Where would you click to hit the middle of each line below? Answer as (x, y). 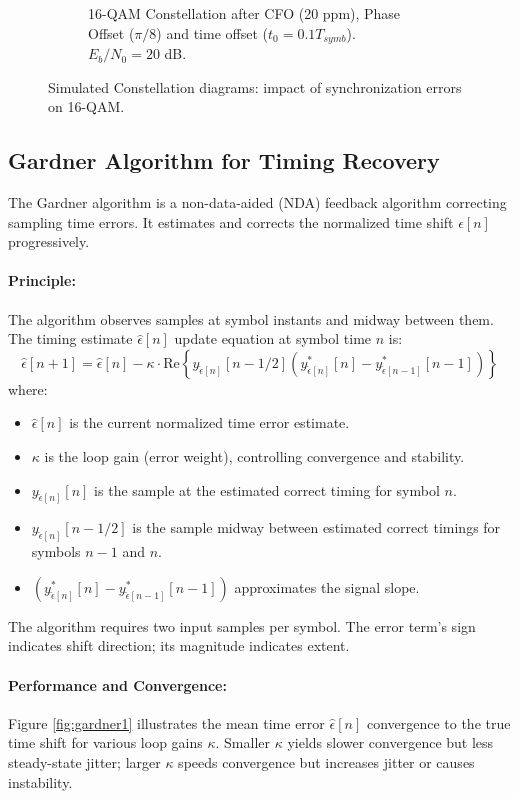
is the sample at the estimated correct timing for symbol (267, 489)
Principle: (42, 280)
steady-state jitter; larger (84, 762)
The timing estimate (70, 338)
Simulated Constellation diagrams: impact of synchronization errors (255, 86)
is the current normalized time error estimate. (209, 422)
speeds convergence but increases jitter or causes (326, 762)
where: (28, 388)
